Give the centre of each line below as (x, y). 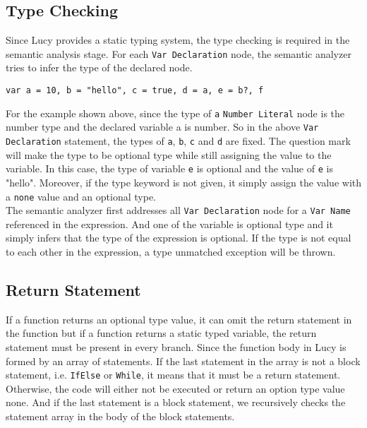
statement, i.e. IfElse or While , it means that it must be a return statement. (173, 375)
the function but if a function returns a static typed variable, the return (161, 333)
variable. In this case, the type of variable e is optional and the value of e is (169, 168)
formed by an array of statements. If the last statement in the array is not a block (183, 361)
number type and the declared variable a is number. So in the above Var (162, 127)
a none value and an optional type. (81, 196)
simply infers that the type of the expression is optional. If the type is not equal (179, 238)
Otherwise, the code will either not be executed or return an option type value (175, 388)
